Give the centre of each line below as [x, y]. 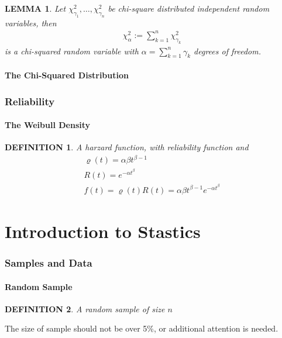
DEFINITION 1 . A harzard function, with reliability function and [127, 147]
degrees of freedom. [227, 51]
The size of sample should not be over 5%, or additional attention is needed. [142, 328]
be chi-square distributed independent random [189, 8]
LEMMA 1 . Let [35, 8]
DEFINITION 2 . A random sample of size [85, 308]
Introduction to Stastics [103, 231]
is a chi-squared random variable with [72, 51]
